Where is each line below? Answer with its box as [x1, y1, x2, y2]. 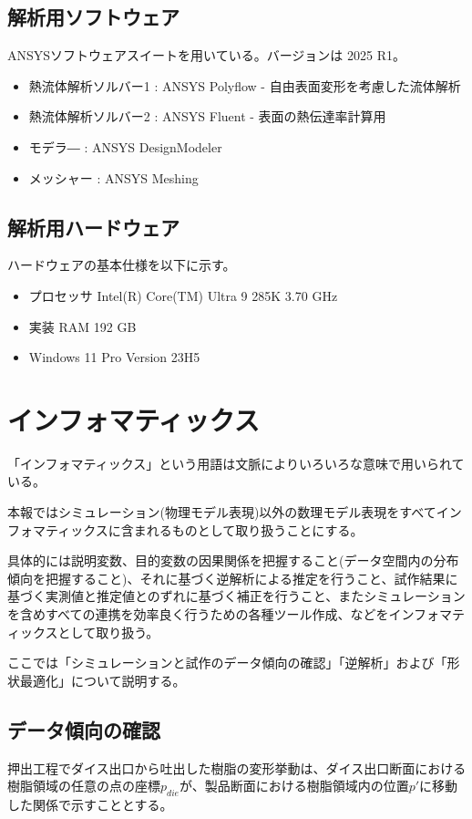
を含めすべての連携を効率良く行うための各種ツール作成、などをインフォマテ [7, 605, 466, 624]
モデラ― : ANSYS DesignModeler [28, 137, 222, 156]
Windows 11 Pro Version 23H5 [28, 347, 200, 367]
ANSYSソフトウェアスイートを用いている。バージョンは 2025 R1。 [7, 46, 405, 65]
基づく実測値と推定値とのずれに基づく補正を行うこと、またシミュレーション [7, 586, 466, 606]
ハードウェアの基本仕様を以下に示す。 [7, 255, 236, 275]
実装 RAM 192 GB [28, 316, 137, 336]
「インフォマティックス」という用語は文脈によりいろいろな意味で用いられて [7, 453, 465, 472]
